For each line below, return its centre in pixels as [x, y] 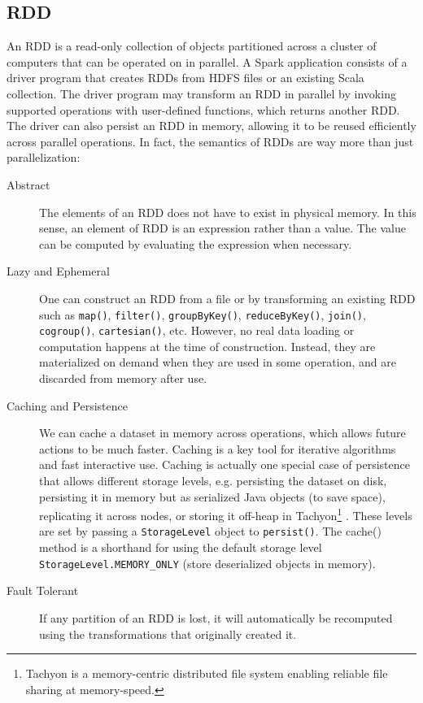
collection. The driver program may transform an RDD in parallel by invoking [201, 93]
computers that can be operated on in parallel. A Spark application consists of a [207, 61]
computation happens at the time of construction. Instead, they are [207, 346]
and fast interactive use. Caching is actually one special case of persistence [225, 464]
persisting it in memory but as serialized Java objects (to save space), [212, 496]
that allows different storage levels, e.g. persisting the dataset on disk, [213, 480]
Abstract [28, 184]
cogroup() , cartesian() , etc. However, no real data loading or [197, 330]
